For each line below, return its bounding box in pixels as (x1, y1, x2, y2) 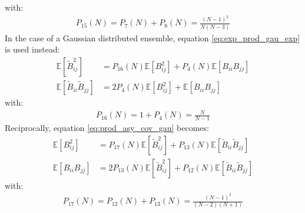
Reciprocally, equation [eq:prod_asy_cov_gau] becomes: (5, 122, 209, 134)
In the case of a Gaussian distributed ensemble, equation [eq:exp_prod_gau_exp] (5, 31, 300, 44)
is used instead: (5, 43, 60, 55)
